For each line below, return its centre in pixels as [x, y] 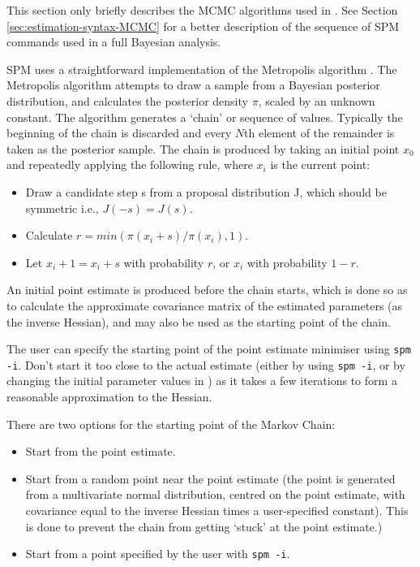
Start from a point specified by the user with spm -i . [158, 554]
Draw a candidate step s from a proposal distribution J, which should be [206, 191]
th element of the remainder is [319, 133]
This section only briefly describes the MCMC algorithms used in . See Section [202, 10]
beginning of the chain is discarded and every [119, 133]
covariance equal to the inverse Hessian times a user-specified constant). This [217, 510]
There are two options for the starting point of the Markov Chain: [171, 424]
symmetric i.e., [62, 208]
